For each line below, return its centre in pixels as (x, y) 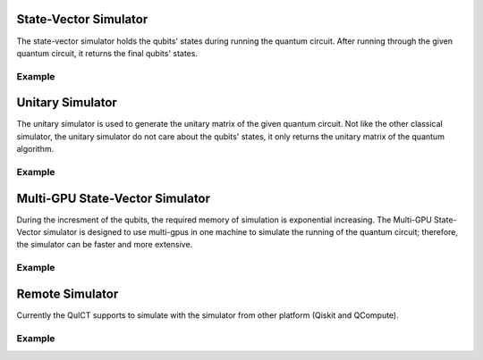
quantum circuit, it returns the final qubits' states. (107, 53)
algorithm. (35, 149)
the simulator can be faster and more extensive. (105, 245)
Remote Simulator (68, 293)
